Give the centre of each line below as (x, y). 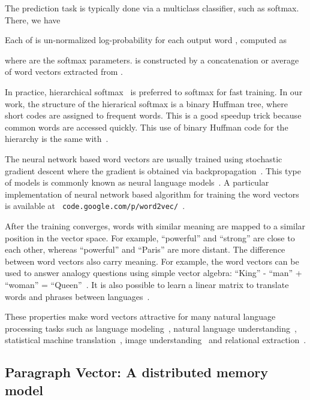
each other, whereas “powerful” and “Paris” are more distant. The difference (145, 249)
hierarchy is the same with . (57, 139)
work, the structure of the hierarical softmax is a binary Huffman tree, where (146, 103)
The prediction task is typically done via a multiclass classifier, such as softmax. (152, 8)
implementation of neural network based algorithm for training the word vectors (152, 194)
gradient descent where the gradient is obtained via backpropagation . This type (153, 170)
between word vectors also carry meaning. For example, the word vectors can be (152, 261)
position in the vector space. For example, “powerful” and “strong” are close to (150, 237)
